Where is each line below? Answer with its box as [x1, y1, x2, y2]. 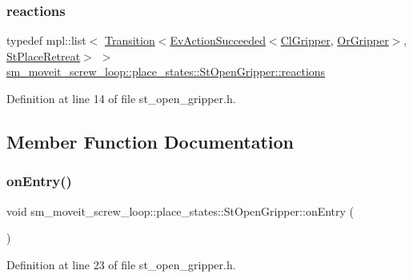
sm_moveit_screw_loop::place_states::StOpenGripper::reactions [6, 63, 326, 80]
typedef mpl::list [6, 32, 86, 49]
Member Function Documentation [6, 129, 295, 153]
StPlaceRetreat [6, 47, 81, 64]
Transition [104, 32, 155, 49]
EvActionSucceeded [170, 32, 266, 49]
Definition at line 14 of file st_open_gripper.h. [6, 90, 236, 106]
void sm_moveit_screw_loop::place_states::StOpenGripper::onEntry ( [6, 202, 355, 219]
